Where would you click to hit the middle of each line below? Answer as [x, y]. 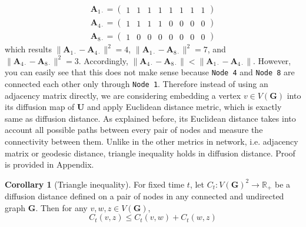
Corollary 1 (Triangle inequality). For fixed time [95, 184]
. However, [272, 60]
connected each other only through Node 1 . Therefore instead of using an [137, 83]
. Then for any [61, 207]
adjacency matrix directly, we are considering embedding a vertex [123, 95]
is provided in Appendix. [49, 164]
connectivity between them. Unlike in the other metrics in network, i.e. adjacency [152, 141]
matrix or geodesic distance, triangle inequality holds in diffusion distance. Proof [150, 153]
